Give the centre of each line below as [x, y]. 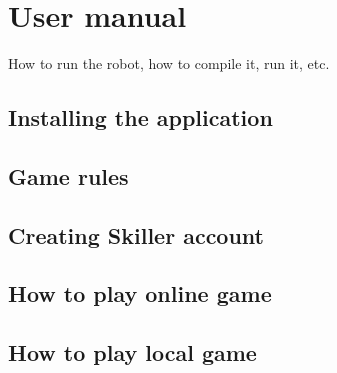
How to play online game [140, 293]
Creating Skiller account [136, 234]
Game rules [68, 175]
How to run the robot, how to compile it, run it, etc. [169, 63]
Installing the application [140, 117]
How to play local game [132, 352]
